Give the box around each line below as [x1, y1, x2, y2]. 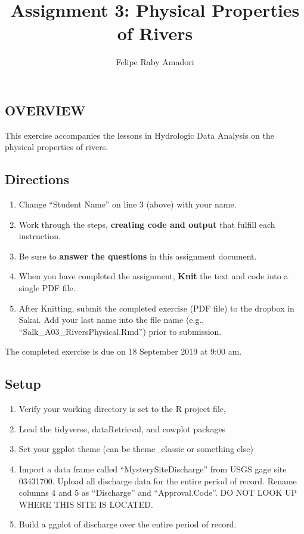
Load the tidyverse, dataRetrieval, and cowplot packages [18, 422, 226, 435]
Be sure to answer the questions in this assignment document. [18, 249, 257, 262]
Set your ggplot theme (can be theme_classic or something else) [18, 443, 253, 455]
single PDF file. [18, 282, 76, 294]
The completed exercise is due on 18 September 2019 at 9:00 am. [5, 345, 242, 358]
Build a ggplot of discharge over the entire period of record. [18, 518, 237, 530]
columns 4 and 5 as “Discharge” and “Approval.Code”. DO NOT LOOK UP [18, 486, 297, 499]
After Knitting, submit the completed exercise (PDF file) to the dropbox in [18, 301, 294, 314]
